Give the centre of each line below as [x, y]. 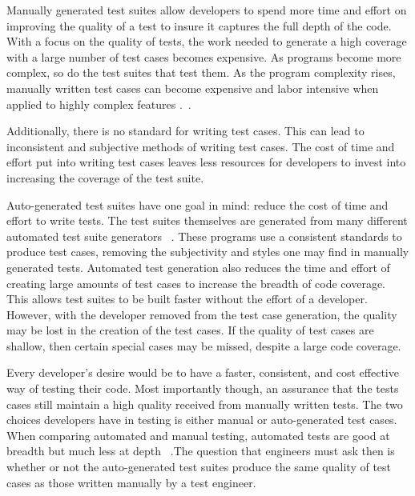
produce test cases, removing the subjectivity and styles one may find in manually [208, 252]
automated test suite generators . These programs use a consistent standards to [204, 236]
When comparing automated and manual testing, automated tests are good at [198, 435]
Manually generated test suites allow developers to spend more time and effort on [207, 10]
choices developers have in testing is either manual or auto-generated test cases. [202, 420]
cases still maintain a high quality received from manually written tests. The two [205, 404]
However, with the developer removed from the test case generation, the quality [202, 314]
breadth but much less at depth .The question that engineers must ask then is [201, 451]
